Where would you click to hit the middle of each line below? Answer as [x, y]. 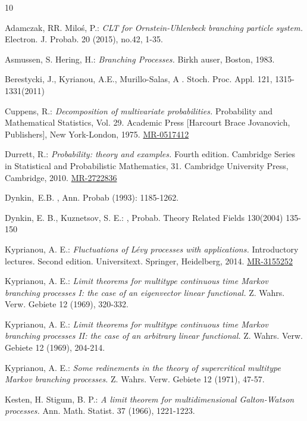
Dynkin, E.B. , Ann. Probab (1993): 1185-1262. [92, 197]
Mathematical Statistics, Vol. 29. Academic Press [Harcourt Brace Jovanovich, [148, 122]
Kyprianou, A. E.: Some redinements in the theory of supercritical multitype [143, 367]
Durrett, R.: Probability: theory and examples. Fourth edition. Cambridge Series [150, 154]
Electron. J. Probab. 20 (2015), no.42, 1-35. [84, 39]
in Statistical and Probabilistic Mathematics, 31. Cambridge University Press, [147, 165]
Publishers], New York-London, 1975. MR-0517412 [97, 134]
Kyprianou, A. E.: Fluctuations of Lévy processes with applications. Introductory [152, 249]
